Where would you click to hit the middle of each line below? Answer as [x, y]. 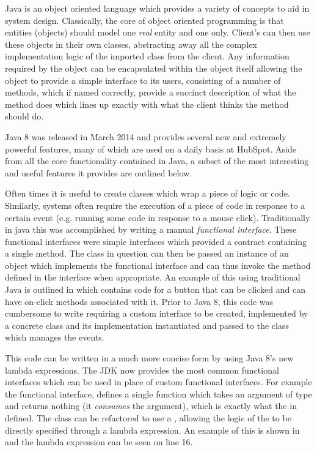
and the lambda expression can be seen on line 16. [99, 442]
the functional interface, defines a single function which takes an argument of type [158, 394]
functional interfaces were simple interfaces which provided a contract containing [156, 241]
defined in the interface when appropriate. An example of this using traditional [153, 277]
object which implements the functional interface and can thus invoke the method [158, 265]
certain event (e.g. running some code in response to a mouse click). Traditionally [158, 217]
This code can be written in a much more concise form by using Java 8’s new [149, 358]
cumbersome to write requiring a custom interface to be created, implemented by [157, 313]
